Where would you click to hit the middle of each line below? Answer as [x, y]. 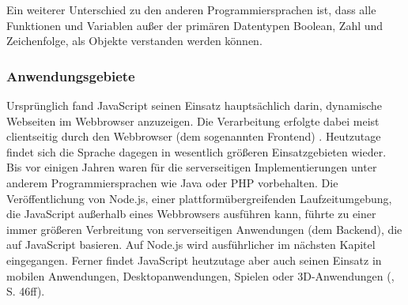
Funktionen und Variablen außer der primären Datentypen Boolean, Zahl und [195, 25]
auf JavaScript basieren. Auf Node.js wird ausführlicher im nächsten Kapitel [191, 245]
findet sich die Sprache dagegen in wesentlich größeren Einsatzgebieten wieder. [196, 151]
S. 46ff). [26, 291]
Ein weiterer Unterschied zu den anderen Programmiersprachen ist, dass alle [191, 9]
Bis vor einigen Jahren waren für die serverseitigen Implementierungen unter [192, 167]
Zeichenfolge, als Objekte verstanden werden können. [134, 41]
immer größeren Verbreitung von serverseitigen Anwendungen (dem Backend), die [204, 229]
